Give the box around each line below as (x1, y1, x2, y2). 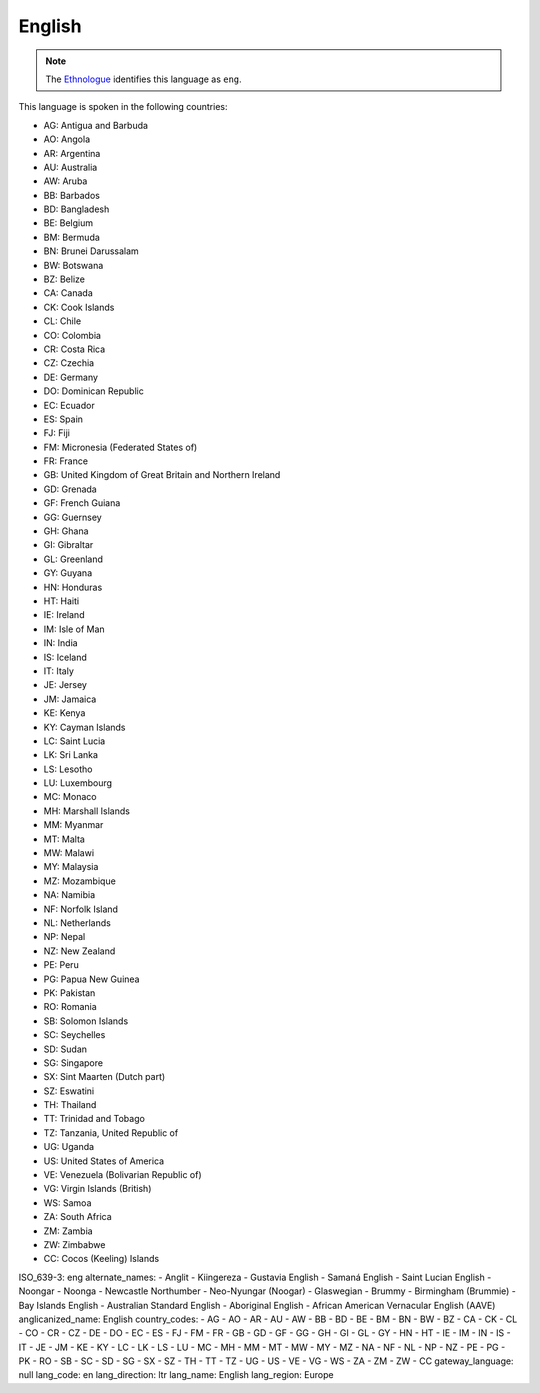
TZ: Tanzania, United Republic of (43, 1126, 179, 1139)
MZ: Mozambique (43, 875, 117, 887)
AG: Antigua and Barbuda (43, 119, 149, 131)
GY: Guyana (43, 567, 93, 579)
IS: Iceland (43, 651, 87, 663)
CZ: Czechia (43, 357, 95, 369)
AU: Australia (43, 161, 98, 173)
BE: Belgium (43, 217, 94, 229)
